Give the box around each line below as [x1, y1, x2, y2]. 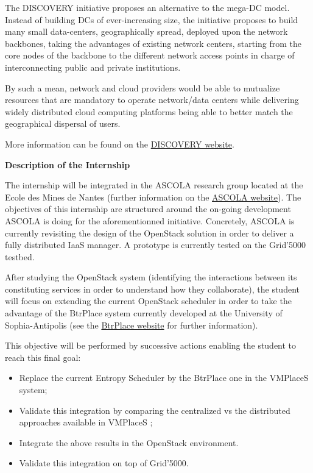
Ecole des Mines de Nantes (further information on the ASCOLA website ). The [5, 190, 301, 203]
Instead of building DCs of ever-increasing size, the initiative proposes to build [5, 13, 298, 26]
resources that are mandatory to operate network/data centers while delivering [5, 93, 299, 106]
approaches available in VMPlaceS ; [19, 416, 153, 429]
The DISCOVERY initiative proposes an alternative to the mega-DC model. [5, 1, 290, 13]
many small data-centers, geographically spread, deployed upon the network [5, 25, 288, 38]
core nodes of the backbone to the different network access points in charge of [5, 49, 295, 62]
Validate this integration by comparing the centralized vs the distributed [19, 404, 290, 416]
